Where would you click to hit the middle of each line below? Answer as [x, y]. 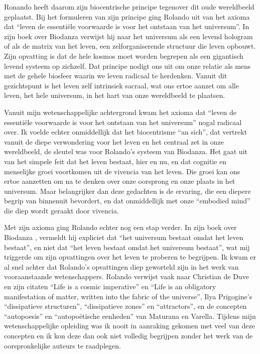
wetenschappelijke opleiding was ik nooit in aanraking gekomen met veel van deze [129, 326]
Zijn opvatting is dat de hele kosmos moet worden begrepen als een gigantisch [124, 55]
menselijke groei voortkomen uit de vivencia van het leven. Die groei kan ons [122, 171]
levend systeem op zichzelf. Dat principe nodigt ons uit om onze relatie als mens [127, 66]
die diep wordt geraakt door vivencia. [61, 210]
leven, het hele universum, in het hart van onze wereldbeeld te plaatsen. [115, 95]
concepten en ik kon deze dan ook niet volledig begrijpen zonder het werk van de [128, 335]
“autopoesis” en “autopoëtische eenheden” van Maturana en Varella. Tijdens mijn [130, 316]
